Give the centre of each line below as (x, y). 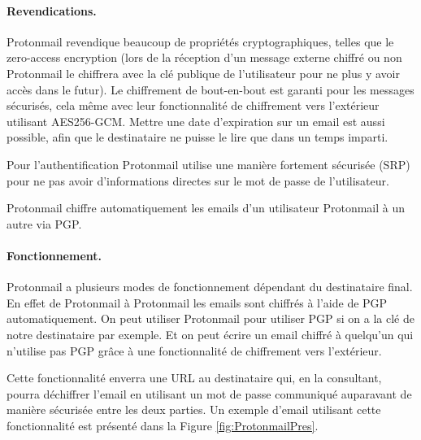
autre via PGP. (44, 223)
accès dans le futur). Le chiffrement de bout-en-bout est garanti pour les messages (210, 89)
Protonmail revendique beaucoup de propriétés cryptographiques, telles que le (200, 41)
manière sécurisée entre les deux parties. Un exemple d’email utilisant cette (194, 410)
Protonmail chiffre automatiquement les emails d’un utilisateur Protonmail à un (206, 208)
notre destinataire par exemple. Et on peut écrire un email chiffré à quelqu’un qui (210, 334)
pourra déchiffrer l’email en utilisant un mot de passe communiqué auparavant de (209, 393)
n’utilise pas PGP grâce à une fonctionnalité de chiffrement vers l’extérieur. (194, 350)
